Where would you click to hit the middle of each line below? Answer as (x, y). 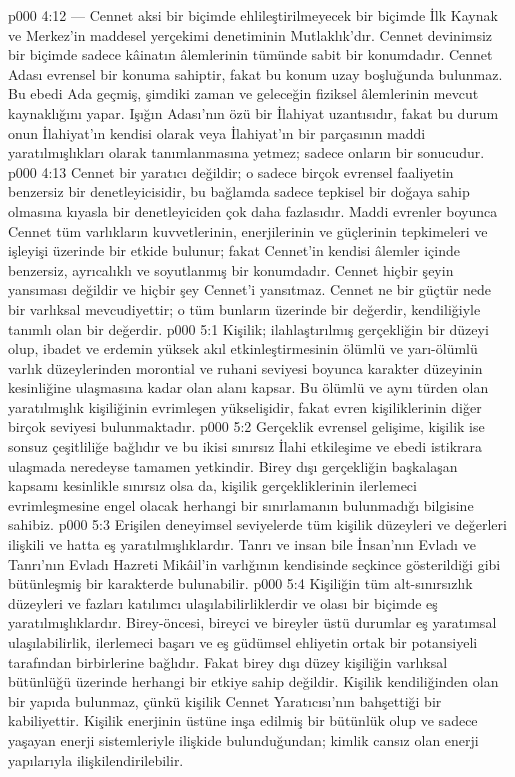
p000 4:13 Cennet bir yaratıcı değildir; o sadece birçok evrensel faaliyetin (231, 171)
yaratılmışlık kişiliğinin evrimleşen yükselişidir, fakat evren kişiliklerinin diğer (245, 406)
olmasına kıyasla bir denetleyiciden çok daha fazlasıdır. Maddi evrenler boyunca (253, 210)
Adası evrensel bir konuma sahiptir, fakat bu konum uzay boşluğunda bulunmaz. (255, 73)
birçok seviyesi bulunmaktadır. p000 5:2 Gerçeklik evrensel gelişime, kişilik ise (246, 426)
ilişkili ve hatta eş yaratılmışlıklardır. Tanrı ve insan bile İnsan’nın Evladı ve (242, 544)
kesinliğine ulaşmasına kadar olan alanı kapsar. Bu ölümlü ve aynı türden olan (248, 387)
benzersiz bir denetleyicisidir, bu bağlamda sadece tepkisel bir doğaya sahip (239, 191)
